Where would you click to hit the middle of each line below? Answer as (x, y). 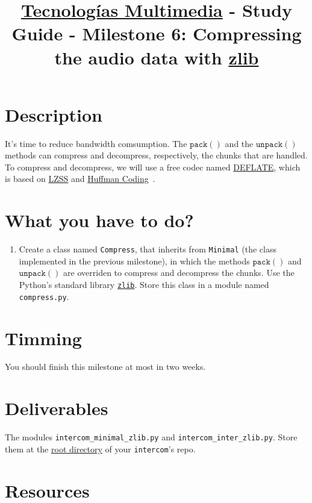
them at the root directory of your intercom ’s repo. (100, 448)
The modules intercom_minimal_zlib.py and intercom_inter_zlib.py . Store (151, 437)
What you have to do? (99, 220)
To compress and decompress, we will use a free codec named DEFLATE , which (153, 167)
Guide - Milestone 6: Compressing (157, 33)
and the (239, 143)
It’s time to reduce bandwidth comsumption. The (96, 143)
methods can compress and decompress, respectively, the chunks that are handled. (156, 155)
